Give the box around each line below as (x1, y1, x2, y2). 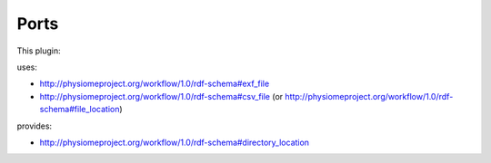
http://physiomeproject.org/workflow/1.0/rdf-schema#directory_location (39, 137, 309, 148)
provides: (16, 120, 53, 131)
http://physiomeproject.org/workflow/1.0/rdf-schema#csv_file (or (39, 91, 284, 101)
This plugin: (16, 45, 61, 56)
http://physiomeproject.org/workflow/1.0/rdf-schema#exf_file (39, 78, 270, 90)
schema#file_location (39, 104, 120, 115)
